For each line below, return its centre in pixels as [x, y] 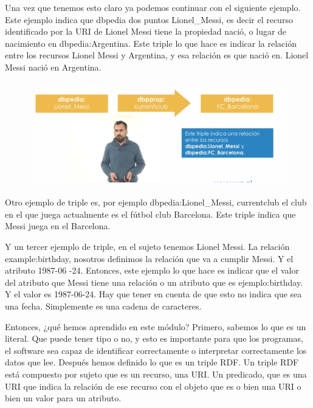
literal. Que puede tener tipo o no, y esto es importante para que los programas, [154, 338]
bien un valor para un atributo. [63, 398]
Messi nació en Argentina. [53, 67]
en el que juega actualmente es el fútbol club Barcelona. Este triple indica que [150, 214]
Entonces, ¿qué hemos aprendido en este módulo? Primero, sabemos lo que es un [156, 326]
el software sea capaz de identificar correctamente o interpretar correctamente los [156, 350]
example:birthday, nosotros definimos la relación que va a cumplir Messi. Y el [149, 258]
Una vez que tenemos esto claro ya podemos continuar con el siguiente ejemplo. [153, 7]
